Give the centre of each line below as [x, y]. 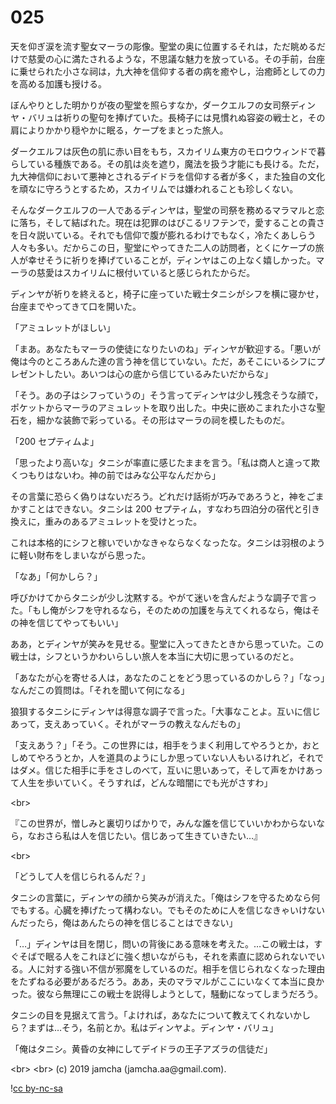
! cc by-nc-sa [36, 1088]
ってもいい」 [97, 622]
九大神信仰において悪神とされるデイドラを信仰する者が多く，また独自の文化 [168, 176]
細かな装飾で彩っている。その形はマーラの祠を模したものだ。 [163, 420]
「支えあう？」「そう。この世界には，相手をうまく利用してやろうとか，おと [165, 745]
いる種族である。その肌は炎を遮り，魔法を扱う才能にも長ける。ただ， [180, 163]
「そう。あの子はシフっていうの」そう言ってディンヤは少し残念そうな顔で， [167, 395]
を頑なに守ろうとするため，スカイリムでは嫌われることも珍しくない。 [154, 188]
